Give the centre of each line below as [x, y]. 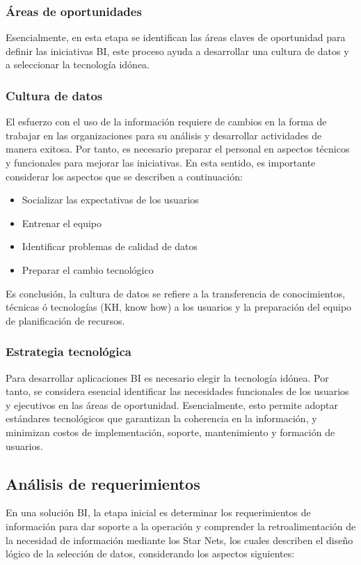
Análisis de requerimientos [103, 483]
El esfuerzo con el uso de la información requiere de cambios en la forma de [166, 122]
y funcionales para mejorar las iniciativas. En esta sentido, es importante [161, 162]
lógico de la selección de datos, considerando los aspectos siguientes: [150, 554]
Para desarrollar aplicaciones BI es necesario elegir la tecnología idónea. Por [167, 377]
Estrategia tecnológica [69, 351]
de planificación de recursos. [65, 320]
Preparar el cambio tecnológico [88, 269]
